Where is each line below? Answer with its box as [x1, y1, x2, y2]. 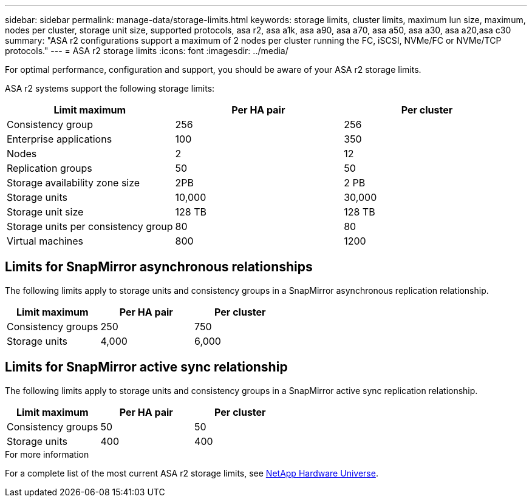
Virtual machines [7, 235, 83, 247]
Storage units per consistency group [7, 220, 173, 232]
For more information [5, 449, 89, 460]
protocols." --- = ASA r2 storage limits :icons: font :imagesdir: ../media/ [5, 46, 288, 56]
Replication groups [7, 162, 92, 174]
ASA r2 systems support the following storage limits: [5, 83, 215, 93]
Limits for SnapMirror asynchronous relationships [5, 259, 313, 275]
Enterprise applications [7, 133, 112, 145]
